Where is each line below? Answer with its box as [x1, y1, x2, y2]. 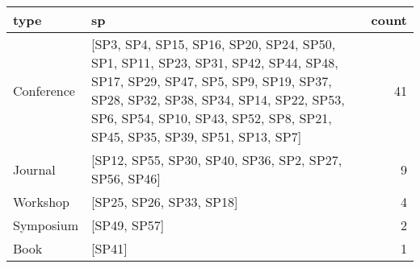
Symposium [13, 216, 78, 234]
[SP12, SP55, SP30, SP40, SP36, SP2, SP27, [91, 150, 342, 169]
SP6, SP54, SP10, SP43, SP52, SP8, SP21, [91, 109, 332, 127]
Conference [13, 80, 75, 100]
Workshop [13, 192, 69, 211]
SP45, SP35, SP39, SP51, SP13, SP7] [91, 127, 302, 146]
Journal [13, 159, 56, 179]
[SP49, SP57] [91, 216, 165, 234]
